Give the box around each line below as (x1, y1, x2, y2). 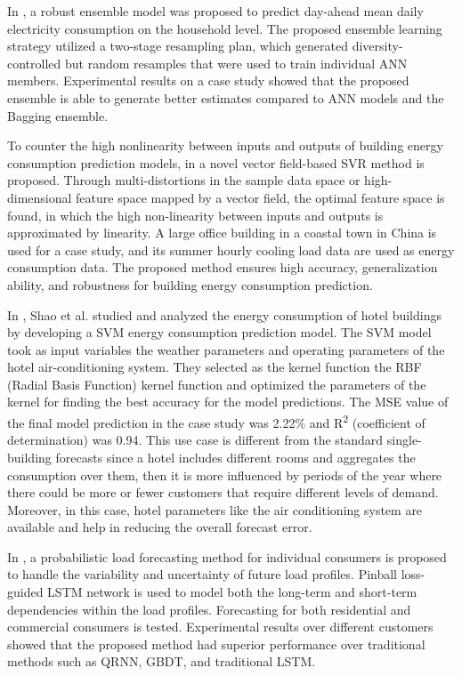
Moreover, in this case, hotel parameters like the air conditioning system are (7, 500, 423, 519)
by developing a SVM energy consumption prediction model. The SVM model (7, 323, 432, 342)
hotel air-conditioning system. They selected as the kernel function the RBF (7, 358, 422, 376)
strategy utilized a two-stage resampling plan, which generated (7, 36, 348, 55)
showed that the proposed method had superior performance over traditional (7, 634, 426, 653)
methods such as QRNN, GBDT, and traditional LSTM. (7, 652, 316, 671)
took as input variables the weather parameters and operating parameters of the (7, 340, 445, 358)
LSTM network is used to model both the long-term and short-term (47, 583, 417, 601)
